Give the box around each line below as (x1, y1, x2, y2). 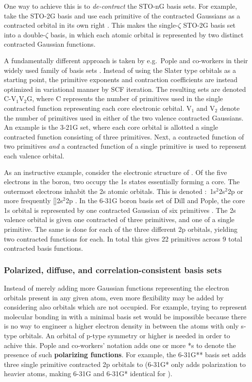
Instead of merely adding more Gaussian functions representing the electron (4, 283, 229, 293)
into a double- (4, 29, 46, 39)
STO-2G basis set (183, 20, 236, 30)
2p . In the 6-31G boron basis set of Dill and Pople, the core (66, 195, 245, 206)
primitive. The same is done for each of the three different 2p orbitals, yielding (4, 224, 238, 234)
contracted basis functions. (4, 243, 83, 253)
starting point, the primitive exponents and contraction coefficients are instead (4, 74, 238, 85)
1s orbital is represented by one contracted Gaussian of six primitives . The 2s (4, 205, 236, 215)
